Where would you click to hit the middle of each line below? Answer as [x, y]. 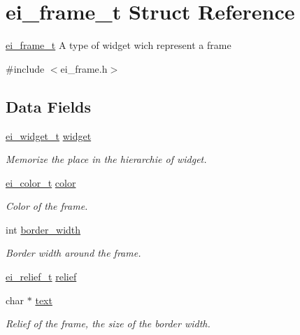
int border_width [43, 229]
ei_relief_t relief [41, 277]
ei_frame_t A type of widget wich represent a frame [119, 45]
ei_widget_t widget [49, 135]
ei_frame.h [84, 68]
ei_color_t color [41, 182]
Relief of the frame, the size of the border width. [108, 323]
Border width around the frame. [73, 253]
